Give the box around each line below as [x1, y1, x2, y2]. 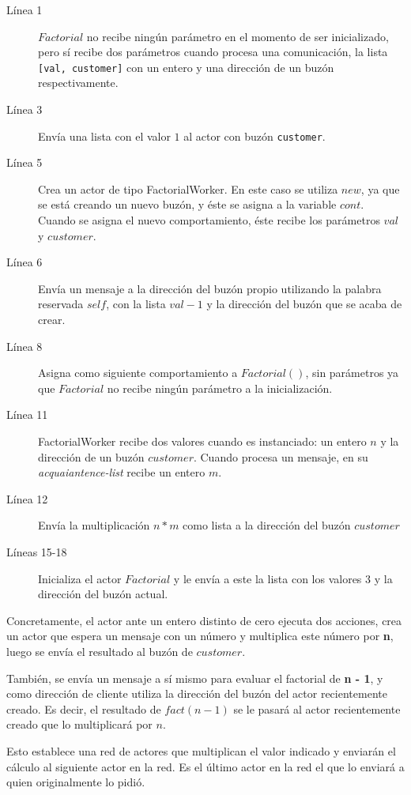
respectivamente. [38, 74, 119, 91]
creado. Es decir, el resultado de [6, 700, 161, 717]
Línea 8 [6, 337, 43, 354]
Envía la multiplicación [38, 517, 150, 533]
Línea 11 [6, 406, 48, 423]
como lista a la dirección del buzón [183, 517, 351, 533]
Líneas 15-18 [6, 543, 67, 560]
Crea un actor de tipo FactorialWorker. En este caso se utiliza [38, 180, 338, 197]
